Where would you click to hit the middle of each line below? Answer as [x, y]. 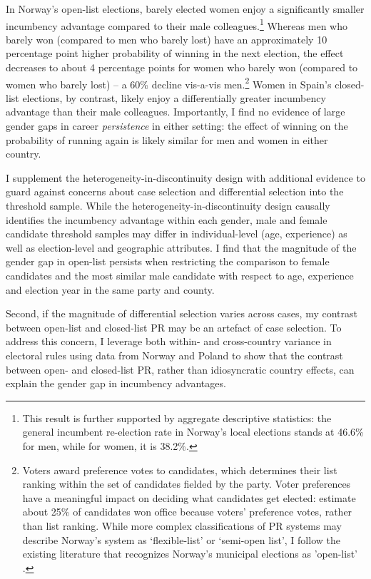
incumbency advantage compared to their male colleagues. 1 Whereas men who [177, 24]
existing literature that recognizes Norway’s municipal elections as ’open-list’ [190, 554]
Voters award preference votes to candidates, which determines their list [180, 470]
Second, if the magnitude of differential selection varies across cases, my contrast [182, 313]
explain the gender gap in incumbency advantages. [116, 383]
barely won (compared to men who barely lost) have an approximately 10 [167, 39]
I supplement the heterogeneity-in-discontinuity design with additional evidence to [185, 177]
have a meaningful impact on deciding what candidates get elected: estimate [189, 497]
